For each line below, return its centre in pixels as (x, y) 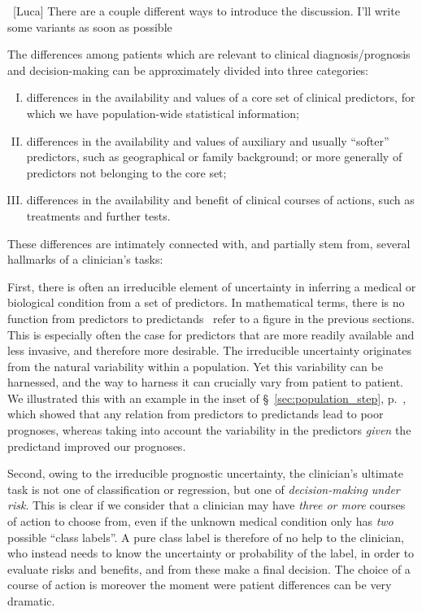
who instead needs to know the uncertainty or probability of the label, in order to (211, 553)
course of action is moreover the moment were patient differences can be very (200, 585)
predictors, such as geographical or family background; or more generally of (214, 157)
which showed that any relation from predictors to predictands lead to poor (196, 414)
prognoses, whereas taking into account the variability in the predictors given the (209, 430)
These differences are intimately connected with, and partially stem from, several (209, 243)
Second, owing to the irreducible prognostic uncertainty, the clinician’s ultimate (205, 473)
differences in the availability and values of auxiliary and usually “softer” (208, 140)
